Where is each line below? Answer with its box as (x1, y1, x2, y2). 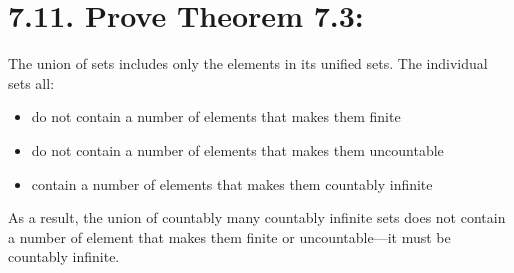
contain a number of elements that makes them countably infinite (31, 173, 433, 194)
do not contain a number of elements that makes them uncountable (31, 139, 444, 160)
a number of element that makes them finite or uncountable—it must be (8, 226, 451, 247)
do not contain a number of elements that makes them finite (31, 106, 401, 127)
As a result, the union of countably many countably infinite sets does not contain (8, 207, 506, 228)
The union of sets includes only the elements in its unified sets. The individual (8, 53, 488, 74)
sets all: (8, 72, 55, 93)
